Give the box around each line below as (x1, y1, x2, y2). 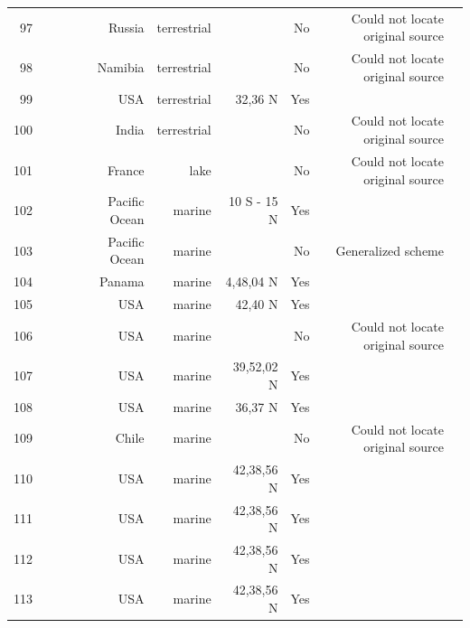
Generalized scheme (335, 240, 444, 259)
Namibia (97, 57, 145, 76)
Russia (108, 17, 145, 36)
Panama (99, 272, 145, 291)
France (107, 160, 145, 179)
